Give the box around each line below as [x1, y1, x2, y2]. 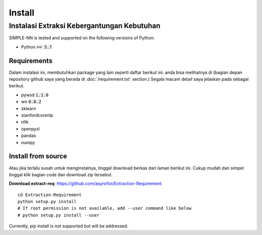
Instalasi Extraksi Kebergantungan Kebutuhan [9, 21, 161, 30]
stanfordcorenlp [21, 112, 53, 118]
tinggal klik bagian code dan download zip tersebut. [9, 171, 113, 177]
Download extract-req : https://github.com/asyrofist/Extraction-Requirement [9, 181, 162, 186]
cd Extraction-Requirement [17, 192, 82, 198]
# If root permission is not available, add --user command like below [17, 205, 192, 211]
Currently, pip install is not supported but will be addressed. [9, 223, 129, 229]
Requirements [9, 56, 53, 65]
